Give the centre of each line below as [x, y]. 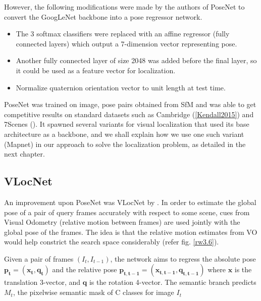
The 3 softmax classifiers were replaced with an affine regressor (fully [123, 34]
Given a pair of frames [39, 258]
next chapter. [24, 154]
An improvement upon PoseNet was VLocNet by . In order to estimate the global [130, 202]
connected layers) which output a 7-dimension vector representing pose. [126, 43]
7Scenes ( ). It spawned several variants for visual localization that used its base [127, 124]
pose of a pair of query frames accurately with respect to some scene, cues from [127, 212]
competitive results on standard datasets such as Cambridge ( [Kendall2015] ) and [129, 114]
